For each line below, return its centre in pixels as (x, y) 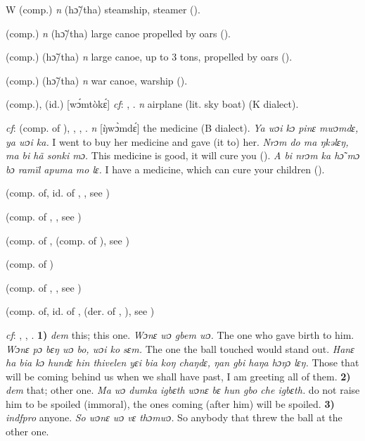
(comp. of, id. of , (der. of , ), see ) (80, 311)
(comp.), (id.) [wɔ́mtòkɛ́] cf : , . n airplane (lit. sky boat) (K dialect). (152, 104)
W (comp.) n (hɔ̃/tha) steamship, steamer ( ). (103, 9)
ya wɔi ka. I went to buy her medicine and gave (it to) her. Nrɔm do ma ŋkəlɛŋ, (177, 141)
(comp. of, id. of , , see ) (58, 193)
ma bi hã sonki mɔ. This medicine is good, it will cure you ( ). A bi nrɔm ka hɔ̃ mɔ (183, 155)
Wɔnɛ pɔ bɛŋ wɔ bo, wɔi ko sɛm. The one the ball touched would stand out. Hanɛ (180, 348)
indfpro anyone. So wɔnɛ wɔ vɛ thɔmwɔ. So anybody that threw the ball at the (174, 417)
